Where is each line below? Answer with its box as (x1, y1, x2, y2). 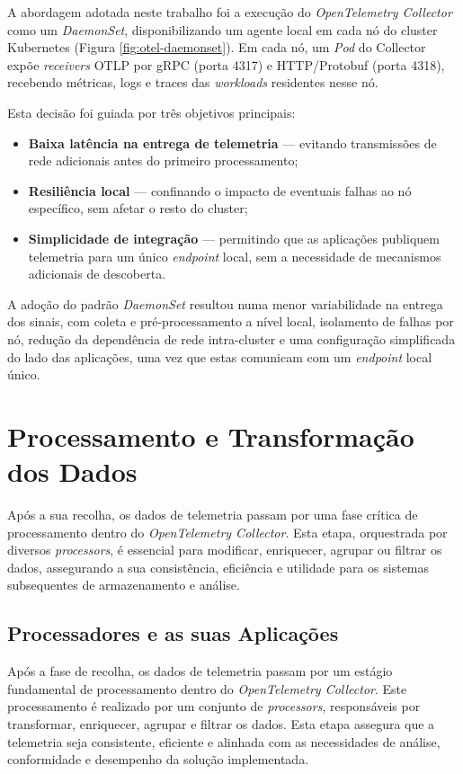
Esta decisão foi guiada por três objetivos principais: (7, 102, 296, 121)
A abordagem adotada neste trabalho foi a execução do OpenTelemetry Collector (7, 3, 452, 21)
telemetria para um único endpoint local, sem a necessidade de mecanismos (28, 246, 441, 265)
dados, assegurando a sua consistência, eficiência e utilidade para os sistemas (7, 557, 430, 576)
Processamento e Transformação (7, 417, 414, 454)
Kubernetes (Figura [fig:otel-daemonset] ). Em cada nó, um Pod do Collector (7, 38, 426, 57)
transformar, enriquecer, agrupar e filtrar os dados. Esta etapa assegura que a (7, 714, 435, 733)
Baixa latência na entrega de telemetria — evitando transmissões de (28, 133, 437, 152)
